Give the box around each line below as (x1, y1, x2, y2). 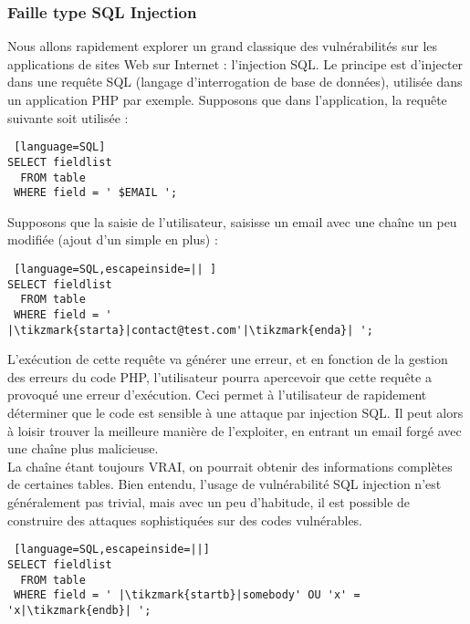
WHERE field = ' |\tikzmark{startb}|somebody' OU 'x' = (14, 588, 360, 602)
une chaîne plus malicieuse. (7, 439, 159, 458)
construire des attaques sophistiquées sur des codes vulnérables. (7, 510, 363, 529)
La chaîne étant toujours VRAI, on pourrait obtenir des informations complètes (7, 456, 453, 475)
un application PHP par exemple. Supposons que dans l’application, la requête (7, 90, 447, 109)
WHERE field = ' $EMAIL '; (14, 186, 178, 200)
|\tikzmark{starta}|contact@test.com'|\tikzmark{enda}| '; (7, 323, 373, 337)
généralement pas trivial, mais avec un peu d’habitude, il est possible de (7, 493, 411, 512)
